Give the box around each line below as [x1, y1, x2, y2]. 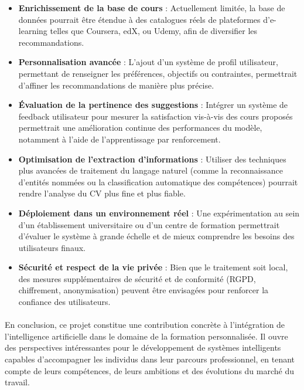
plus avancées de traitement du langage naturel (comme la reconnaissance [18, 164, 283, 177]
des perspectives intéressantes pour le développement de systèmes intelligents [5, 341, 281, 354]
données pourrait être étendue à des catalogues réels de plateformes [18, 13, 261, 25]
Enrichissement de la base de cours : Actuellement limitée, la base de [18, 2, 285, 13]
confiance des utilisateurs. [18, 296, 111, 308]
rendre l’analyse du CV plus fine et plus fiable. [18, 187, 186, 199]
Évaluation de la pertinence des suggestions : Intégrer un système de [18, 99, 288, 111]
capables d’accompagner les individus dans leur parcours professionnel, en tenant [5, 353, 295, 365]
